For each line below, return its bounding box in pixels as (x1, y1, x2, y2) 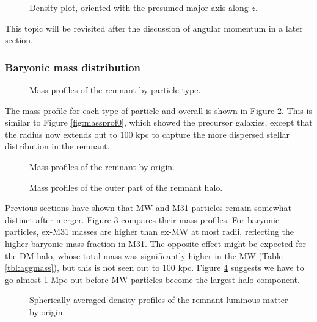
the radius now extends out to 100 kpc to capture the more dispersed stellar (5, 127, 290, 140)
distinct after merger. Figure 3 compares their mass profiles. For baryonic (5, 213, 280, 226)
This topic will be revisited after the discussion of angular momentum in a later (5, 21, 303, 34)
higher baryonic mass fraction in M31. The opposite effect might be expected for (5, 237, 307, 249)
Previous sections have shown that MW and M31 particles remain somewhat (5, 201, 291, 214)
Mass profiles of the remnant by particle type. (29, 84, 201, 96)
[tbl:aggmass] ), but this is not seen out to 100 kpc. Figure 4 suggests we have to (5, 261, 304, 274)
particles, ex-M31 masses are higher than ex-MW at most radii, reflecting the (5, 225, 294, 238)
